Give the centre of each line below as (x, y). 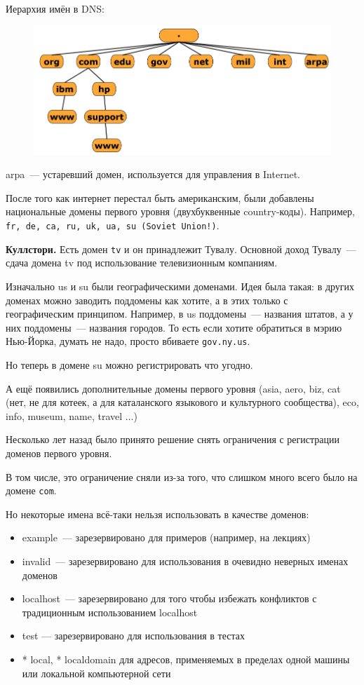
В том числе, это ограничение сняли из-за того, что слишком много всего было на (182, 476)
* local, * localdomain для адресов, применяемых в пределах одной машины (186, 659)
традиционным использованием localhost (110, 612)
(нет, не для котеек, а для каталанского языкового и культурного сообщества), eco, (182, 402)
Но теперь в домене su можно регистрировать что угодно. (129, 364)
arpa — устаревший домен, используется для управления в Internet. (153, 174)
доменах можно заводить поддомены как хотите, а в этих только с (147, 300)
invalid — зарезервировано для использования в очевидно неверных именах (185, 561)
